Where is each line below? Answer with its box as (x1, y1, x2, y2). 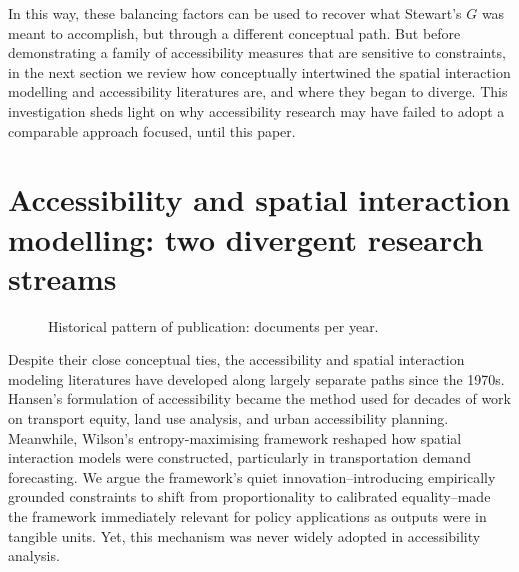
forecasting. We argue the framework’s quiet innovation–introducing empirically (8, 466, 496, 487)
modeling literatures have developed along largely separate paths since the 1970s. (8, 368, 505, 389)
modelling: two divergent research (8, 218, 484, 259)
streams (8, 257, 117, 298)
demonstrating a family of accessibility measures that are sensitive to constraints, (8, 42, 506, 63)
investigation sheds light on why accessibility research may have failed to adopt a (8, 100, 505, 121)
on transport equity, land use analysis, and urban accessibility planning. (8, 408, 449, 429)
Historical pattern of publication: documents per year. (48, 315, 379, 336)
